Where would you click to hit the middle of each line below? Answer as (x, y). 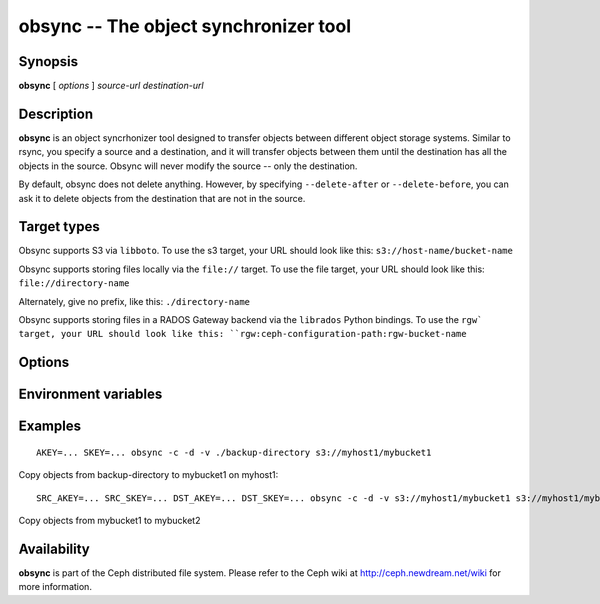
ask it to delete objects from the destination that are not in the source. (162, 198)
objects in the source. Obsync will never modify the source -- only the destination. (188, 166)
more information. (55, 587)
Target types (59, 226)
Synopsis (48, 61)
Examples (50, 426)
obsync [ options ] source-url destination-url (111, 86)
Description (56, 113)
